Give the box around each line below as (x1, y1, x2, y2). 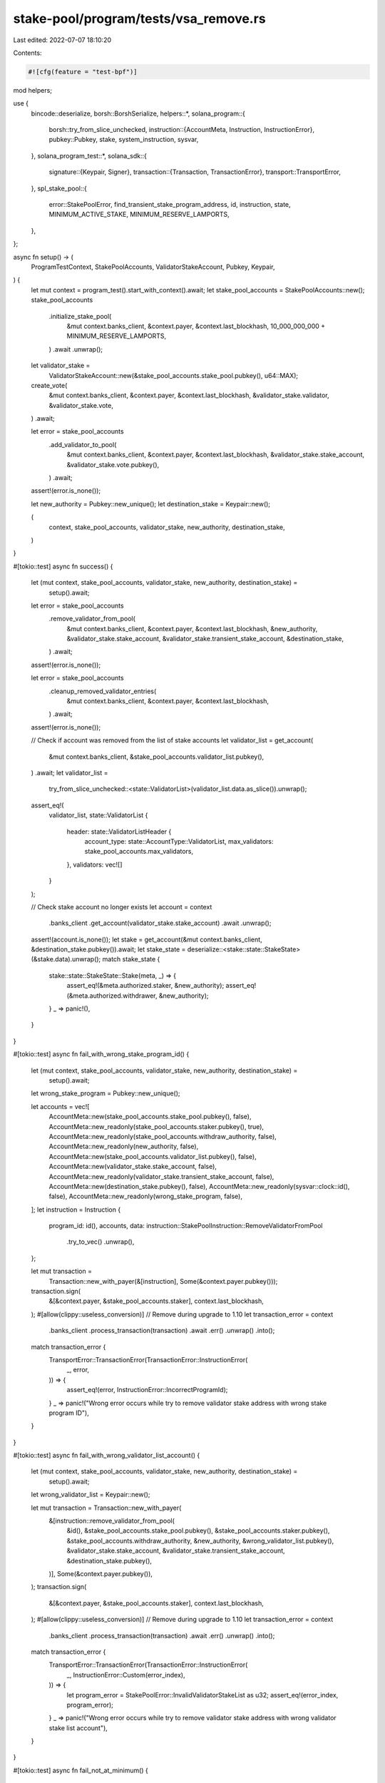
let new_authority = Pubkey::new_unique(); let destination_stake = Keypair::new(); (31, 499, 271, 508)
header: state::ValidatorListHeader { (66, 827, 172, 836)
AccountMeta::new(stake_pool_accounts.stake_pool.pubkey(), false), (48, 1113, 252, 1121)
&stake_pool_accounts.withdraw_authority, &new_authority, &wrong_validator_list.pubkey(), (66, 1536, 334, 1545)
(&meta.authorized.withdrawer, (66, 991, 158, 1000)
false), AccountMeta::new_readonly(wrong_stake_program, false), (48, 1192, 242, 1201)
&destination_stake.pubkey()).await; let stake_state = (31, 945, 186, 954)
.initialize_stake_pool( (48, 312, 112, 320)
